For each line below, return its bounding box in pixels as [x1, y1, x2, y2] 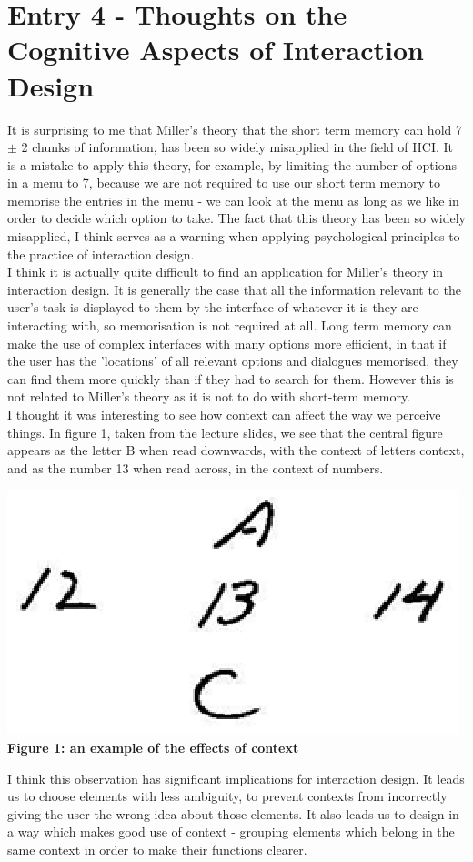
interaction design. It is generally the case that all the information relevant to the [7, 279, 461, 299]
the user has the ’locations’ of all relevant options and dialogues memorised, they [7, 351, 458, 370]
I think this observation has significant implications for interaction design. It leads [7, 768, 465, 787]
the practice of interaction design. [7, 244, 195, 263]
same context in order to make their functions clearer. [7, 839, 307, 858]
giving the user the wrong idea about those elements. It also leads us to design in [7, 804, 459, 823]
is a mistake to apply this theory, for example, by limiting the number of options [7, 155, 457, 174]
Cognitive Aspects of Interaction [7, 31, 424, 68]
